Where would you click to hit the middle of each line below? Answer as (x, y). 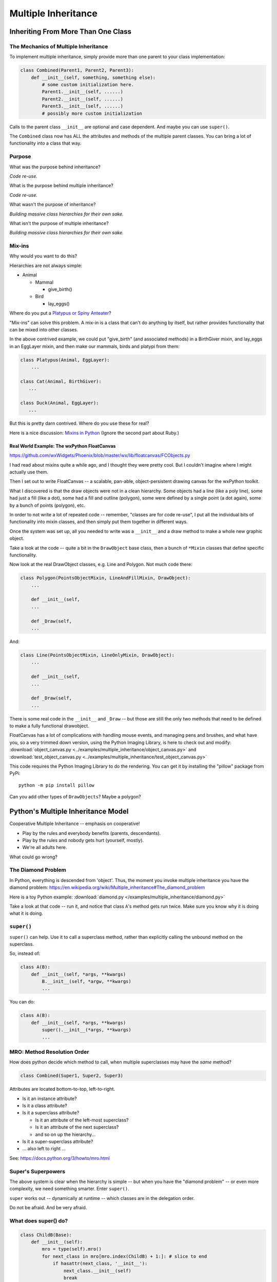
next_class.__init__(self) (97, 1271)
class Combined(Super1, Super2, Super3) (72, 1076)
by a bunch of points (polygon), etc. (47, 505)
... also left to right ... (44, 1149)
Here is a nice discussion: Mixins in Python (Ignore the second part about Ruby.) (94, 433)
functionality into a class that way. (45, 143)
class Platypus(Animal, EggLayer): (65, 360)
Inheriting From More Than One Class (71, 32)
